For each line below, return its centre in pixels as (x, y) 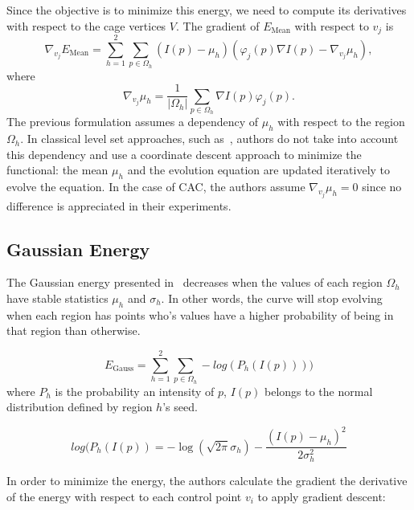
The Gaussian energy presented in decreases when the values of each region (195, 282)
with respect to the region (341, 122)
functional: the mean (57, 170)
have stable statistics (57, 298)
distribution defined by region (80, 407)
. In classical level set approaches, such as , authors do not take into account (209, 139)
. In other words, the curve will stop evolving (272, 298)
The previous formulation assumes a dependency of (133, 122)
